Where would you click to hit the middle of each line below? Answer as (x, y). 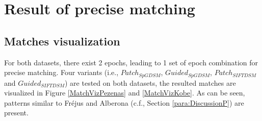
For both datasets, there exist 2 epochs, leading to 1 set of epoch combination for (131, 62)
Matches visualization (62, 41)
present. (16, 113)
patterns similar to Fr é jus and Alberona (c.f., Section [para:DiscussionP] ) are (124, 102)
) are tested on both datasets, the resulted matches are (150, 82)
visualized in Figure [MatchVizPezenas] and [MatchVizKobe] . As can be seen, (125, 93)
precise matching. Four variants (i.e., (61, 72)
